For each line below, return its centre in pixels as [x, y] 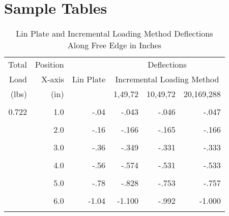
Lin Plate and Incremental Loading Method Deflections [114, 34]
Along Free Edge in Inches [114, 45]
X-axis [53, 79]
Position [49, 65]
